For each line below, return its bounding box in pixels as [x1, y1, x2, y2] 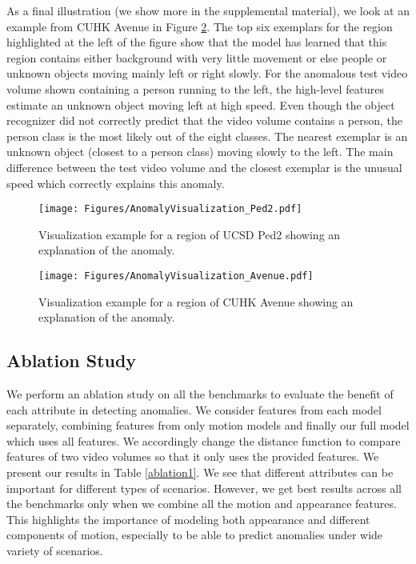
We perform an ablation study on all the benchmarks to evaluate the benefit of [6, 386, 394, 402]
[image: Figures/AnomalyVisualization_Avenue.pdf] [38, 270, 314, 282]
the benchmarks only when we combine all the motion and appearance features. [6, 495, 397, 512]
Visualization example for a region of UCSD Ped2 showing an [38, 226, 341, 242]
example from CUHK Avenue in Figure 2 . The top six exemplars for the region [6, 18, 393, 34]
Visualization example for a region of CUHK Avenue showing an [38, 293, 354, 310]
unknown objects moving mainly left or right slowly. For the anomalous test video [6, 65, 408, 82]
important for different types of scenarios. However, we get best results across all [6, 479, 402, 496]
